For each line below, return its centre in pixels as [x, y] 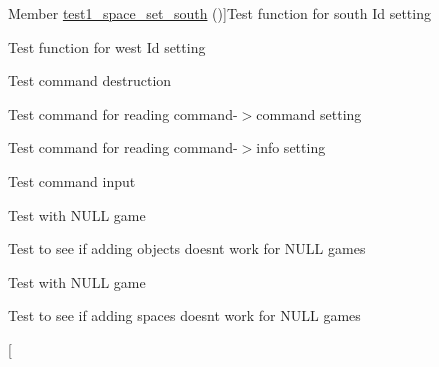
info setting [291, 147]
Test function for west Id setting [107, 46]
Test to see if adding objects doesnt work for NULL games [187, 248]
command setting [309, 113]
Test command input [72, 180]
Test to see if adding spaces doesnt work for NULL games [184, 315]
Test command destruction [90, 80]
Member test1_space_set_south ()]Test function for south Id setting [219, 13]
